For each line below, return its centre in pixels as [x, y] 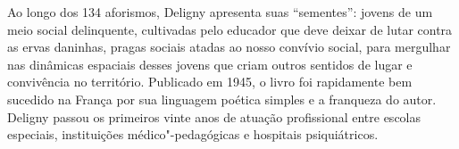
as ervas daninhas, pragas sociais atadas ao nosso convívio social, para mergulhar [229, 47]
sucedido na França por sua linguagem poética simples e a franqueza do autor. [222, 99]
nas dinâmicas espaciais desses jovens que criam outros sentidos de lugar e [210, 64]
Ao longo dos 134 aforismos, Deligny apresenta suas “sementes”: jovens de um [220, 12]
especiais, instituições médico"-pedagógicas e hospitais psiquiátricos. [193, 134]
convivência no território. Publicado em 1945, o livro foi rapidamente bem [210, 82]
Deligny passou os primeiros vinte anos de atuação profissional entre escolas [214, 116]
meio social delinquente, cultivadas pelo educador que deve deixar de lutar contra [230, 29]
